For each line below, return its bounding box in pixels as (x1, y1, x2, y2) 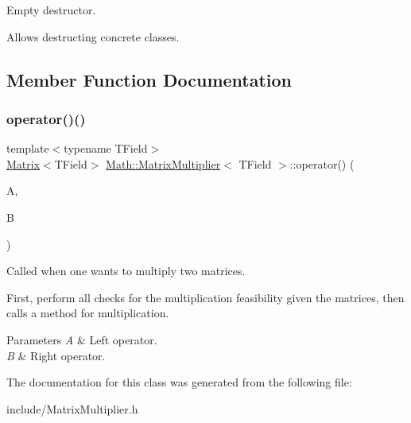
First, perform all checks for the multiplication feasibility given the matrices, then (6, 289, 405, 305)
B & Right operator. (6, 347, 106, 363)
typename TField (64, 140, 148, 157)
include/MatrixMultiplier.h (6, 400, 138, 417)
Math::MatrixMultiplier (106, 155, 221, 172)
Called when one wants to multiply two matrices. (6, 262, 246, 279)
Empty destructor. (6, 2, 96, 17)
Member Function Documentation (6, 67, 293, 91)
